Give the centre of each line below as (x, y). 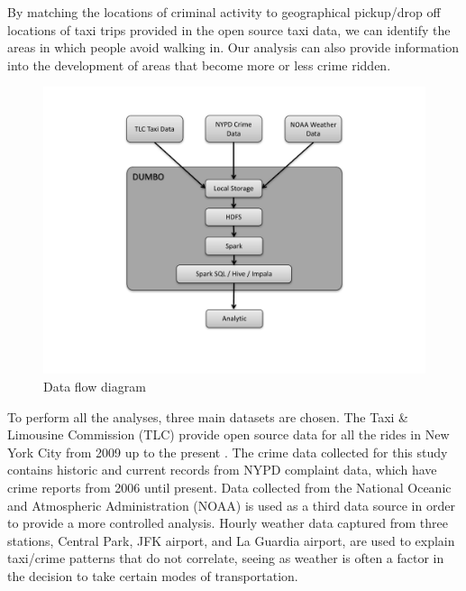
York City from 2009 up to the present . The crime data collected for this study (228, 452)
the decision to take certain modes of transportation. (153, 575)
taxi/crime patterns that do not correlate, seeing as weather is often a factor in (226, 558)
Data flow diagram (95, 386)
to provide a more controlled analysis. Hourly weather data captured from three (228, 523)
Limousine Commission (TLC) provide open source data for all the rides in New (228, 434)
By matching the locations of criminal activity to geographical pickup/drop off (224, 12)
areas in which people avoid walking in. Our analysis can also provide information (233, 47)
